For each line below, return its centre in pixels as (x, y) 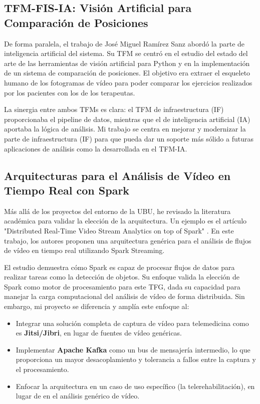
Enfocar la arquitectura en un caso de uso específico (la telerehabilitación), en (135, 386)
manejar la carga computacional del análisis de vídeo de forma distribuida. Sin (124, 296)
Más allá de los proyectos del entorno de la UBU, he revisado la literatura (117, 211)
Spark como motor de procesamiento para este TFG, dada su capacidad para (122, 286)
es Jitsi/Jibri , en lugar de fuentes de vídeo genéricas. (99, 333)
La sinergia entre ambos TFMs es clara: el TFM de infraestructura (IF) (114, 109)
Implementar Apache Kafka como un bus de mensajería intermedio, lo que (133, 349)
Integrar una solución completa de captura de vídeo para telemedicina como (132, 323)
